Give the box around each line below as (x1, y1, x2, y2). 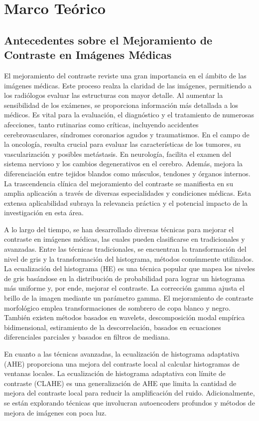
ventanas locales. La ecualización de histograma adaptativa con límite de (4, 368, 226, 379)
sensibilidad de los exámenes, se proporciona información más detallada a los (4, 99, 239, 110)
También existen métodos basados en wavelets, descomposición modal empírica (4, 312, 245, 323)
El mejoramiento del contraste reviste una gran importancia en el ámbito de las (4, 70, 247, 80)
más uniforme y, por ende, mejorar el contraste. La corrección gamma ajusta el (4, 283, 245, 293)
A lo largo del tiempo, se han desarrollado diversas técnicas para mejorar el (4, 224, 234, 234)
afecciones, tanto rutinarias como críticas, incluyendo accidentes (4, 119, 199, 129)
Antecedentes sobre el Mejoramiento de (4, 32, 213, 47)
